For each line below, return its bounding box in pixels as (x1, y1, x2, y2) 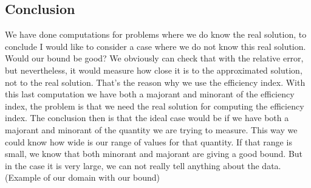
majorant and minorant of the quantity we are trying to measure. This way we (5, 123, 298, 136)
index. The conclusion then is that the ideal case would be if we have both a (5, 111, 289, 124)
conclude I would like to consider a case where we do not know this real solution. (5, 40, 306, 52)
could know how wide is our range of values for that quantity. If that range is (5, 135, 292, 148)
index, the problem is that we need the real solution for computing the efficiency (5, 99, 304, 112)
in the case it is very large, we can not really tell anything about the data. (5, 159, 281, 172)
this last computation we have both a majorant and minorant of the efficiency (5, 88, 295, 100)
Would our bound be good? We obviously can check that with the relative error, (5, 52, 304, 64)
